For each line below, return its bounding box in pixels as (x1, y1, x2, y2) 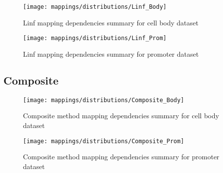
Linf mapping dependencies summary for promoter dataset (23, 48, 199, 59)
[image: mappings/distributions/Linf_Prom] (23, 35, 167, 42)
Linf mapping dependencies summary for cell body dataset (23, 17, 199, 27)
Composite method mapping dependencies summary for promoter (23, 151, 220, 162)
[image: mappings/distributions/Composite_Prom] (23, 137, 184, 145)
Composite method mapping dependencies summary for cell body (23, 110, 219, 121)
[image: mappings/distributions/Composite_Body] (23, 96, 184, 104)
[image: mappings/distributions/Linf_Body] (23, 3, 167, 10)
